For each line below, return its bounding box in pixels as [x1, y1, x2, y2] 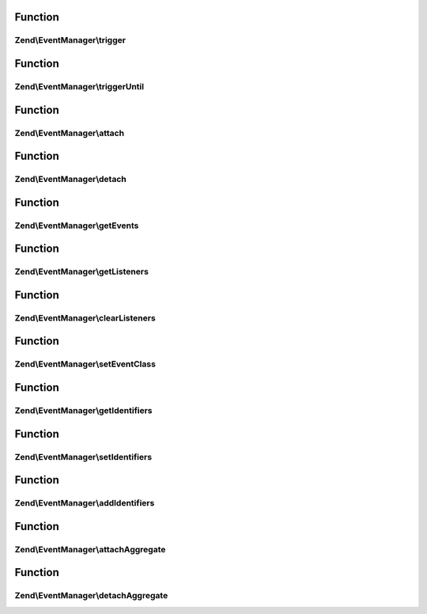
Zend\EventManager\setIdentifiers [14, 451, 153, 462]
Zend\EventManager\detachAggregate [14, 590, 168, 601]
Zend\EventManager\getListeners [14, 266, 149, 277]
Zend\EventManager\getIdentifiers [14, 405, 153, 416]
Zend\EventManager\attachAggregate [14, 544, 166, 555]
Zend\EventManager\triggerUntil [14, 81, 145, 92]
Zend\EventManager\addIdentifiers [14, 498, 155, 509]
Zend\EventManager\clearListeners [14, 313, 156, 324]
